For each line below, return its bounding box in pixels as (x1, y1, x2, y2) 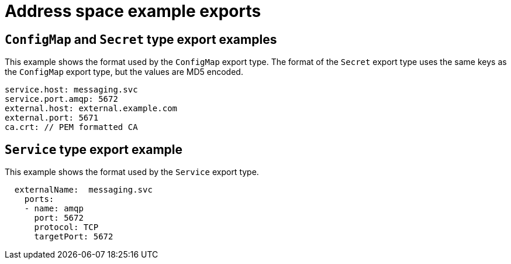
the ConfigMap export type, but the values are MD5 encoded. (5, 67, 243, 77)
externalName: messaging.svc (14, 185, 153, 195)
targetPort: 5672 (34, 232, 113, 242)
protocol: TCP (34, 222, 99, 232)
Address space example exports (5, 1, 261, 21)
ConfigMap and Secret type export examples (5, 32, 277, 47)
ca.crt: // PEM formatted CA (5, 122, 138, 132)
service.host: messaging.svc (5, 85, 138, 95)
